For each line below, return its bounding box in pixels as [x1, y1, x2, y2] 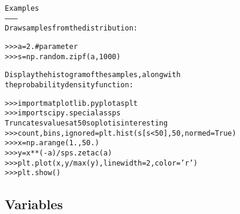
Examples [5, 4, 40, 13]
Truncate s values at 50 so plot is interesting [5, 118, 168, 127]
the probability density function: [5, 80, 133, 89]
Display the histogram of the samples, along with [5, 71, 181, 80]
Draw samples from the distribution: [5, 24, 138, 33]
